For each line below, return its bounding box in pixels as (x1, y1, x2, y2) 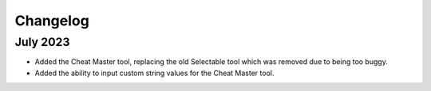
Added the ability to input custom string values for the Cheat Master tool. (34, 68, 275, 78)
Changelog (14, 12, 89, 29)
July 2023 (14, 35, 70, 49)
